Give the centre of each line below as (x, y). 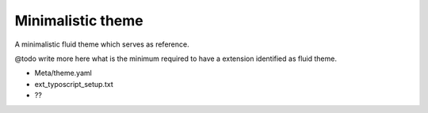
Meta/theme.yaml (63, 73)
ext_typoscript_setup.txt (74, 84)
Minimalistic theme (79, 21)
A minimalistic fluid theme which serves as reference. (102, 44)
